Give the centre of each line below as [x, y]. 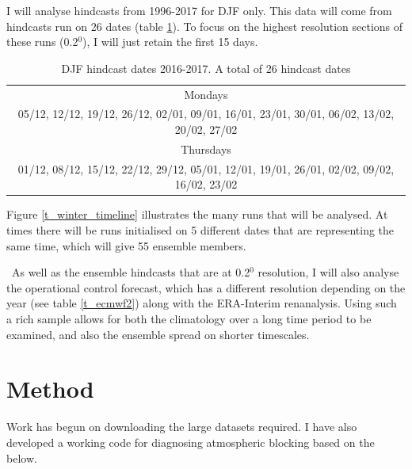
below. [22, 458]
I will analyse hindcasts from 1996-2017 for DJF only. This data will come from [199, 10]
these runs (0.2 [42, 42]
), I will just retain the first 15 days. [170, 42]
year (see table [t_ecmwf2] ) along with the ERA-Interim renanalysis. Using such [202, 303]
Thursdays [206, 149]
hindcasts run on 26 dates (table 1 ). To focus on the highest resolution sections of [205, 26]
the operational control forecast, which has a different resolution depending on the [206, 287]
